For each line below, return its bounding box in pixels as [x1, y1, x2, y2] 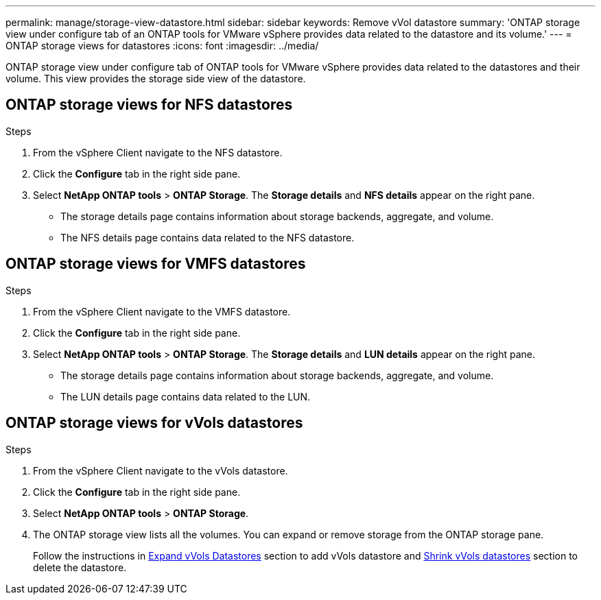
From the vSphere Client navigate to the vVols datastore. [33, 464, 288, 477]
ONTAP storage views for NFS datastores [5, 96, 293, 114]
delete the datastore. [33, 561, 127, 573]
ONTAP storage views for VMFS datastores [5, 255, 306, 273]
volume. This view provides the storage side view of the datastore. [5, 73, 306, 84]
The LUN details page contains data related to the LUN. [60, 390, 311, 403]
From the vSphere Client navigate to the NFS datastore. [33, 146, 283, 158]
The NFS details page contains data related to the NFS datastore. [60, 231, 355, 243]
